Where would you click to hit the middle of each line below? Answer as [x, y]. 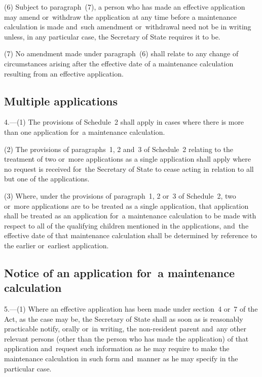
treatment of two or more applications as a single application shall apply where [127, 159]
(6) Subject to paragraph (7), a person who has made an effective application [125, 7]
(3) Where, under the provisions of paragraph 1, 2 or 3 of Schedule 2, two [120, 195]
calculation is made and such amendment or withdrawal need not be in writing [128, 27]
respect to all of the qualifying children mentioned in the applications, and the [126, 225]
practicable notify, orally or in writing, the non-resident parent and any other [125, 329]
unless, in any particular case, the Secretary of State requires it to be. [112, 36]
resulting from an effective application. [64, 73]
